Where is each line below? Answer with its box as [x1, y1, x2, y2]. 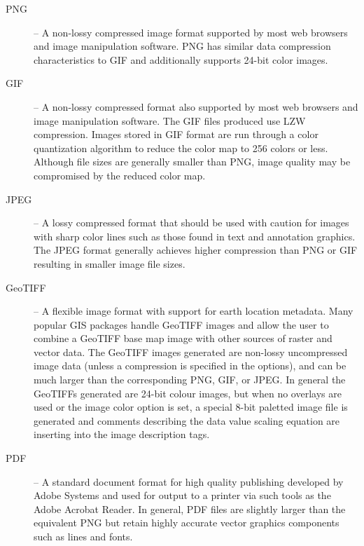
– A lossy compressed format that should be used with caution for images [34, 215, 349, 230]
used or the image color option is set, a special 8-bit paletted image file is [34, 400, 348, 414]
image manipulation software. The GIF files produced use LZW [34, 113, 306, 128]
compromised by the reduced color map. [34, 168, 206, 182]
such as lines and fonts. [34, 529, 133, 543]
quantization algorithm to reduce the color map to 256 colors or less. [34, 140, 328, 155]
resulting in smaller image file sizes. [34, 256, 185, 271]
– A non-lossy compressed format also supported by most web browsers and [34, 99, 358, 114]
